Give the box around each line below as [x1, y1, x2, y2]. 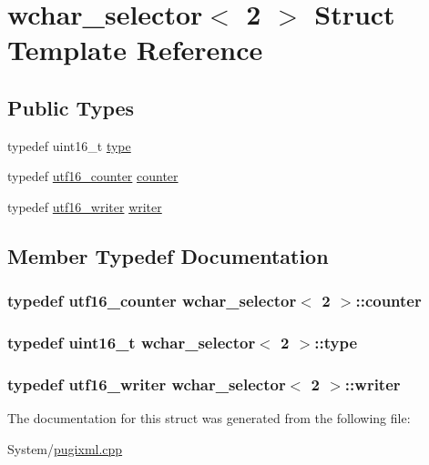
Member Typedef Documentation [7, 241, 329, 269]
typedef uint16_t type [7, 136, 131, 155]
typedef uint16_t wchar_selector [7, 331, 256, 354]
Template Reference [7, 31, 263, 68]
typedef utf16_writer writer [7, 197, 162, 216]
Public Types [7, 93, 135, 121]
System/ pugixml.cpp [7, 439, 123, 458]
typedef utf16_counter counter [7, 167, 179, 186]
